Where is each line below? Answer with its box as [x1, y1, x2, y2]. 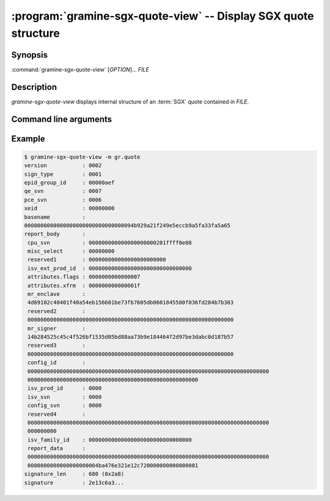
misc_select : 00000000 [28, 248, 115, 255]
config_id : [28, 359, 86, 366]
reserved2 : [28, 307, 86, 315]
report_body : [24, 230, 86, 238]
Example [11, 134, 45, 144]
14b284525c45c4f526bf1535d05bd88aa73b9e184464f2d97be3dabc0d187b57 [28, 333, 234, 340]
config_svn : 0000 [28, 402, 102, 409]
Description [11, 81, 57, 92]
